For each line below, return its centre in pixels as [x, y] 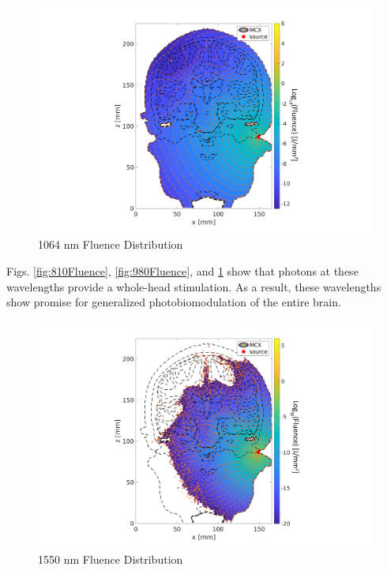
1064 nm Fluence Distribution [111, 244]
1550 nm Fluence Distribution [111, 559]
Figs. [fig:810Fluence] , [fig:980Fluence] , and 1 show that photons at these [182, 270]
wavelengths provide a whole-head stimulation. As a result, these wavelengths [194, 286]
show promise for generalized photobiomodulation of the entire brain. [174, 302]
